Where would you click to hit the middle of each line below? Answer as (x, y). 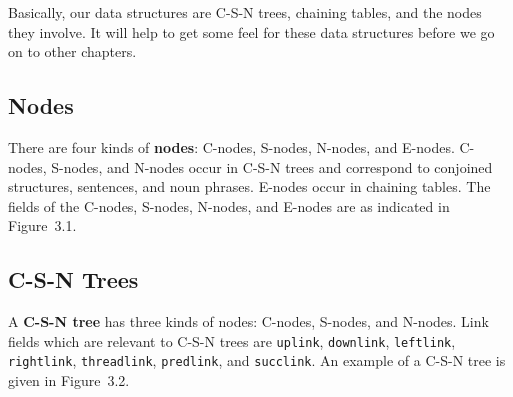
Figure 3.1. (42, 225)
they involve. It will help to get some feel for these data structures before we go (251, 31)
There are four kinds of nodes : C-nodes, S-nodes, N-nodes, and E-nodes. (231, 146)
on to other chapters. (72, 51)
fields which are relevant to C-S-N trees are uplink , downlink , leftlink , (232, 340)
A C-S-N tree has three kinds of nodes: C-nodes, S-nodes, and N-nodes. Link (248, 321)
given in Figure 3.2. (69, 380)
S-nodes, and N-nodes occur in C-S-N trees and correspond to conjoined (272, 166)
